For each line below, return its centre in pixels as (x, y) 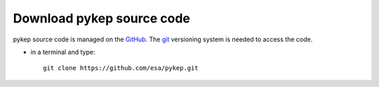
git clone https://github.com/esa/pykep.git (121, 68)
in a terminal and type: (63, 52)
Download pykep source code (102, 18)
